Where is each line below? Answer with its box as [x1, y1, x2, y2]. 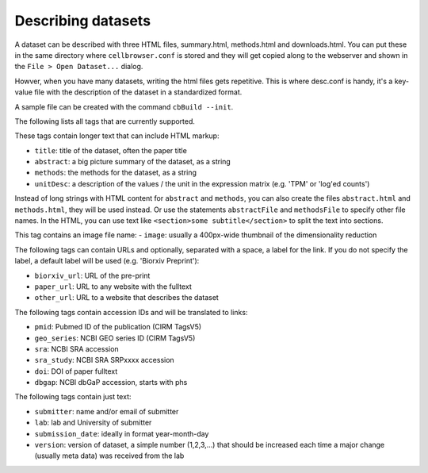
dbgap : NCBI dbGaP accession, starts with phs [34, 378, 188, 387]
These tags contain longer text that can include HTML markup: [14, 131, 220, 140]
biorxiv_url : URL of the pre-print [34, 271, 151, 280]
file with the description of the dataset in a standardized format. [34, 87, 243, 97]
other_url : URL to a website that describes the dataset [34, 293, 220, 302]
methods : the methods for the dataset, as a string [34, 167, 197, 178]
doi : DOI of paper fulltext [34, 366, 118, 376]
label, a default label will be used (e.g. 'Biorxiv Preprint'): [14, 256, 200, 266]
